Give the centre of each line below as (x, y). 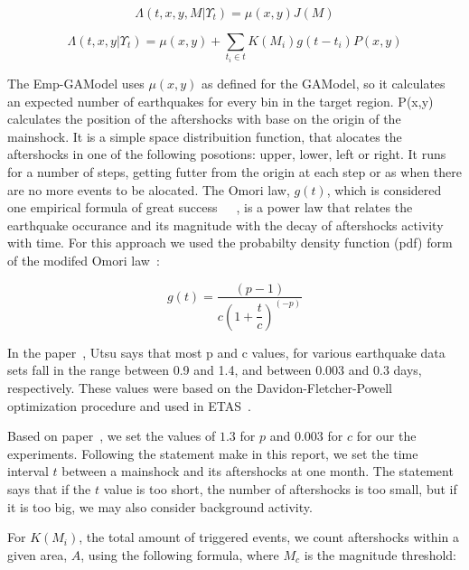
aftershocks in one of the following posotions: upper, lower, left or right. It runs (227, 154)
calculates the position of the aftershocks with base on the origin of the (204, 119)
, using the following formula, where (180, 554)
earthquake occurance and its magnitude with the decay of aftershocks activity (225, 224)
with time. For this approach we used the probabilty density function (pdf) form (230, 243)
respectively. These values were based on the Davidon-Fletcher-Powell (200, 388)
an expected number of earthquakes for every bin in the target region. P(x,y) (220, 101)
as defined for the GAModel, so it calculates (324, 83)
